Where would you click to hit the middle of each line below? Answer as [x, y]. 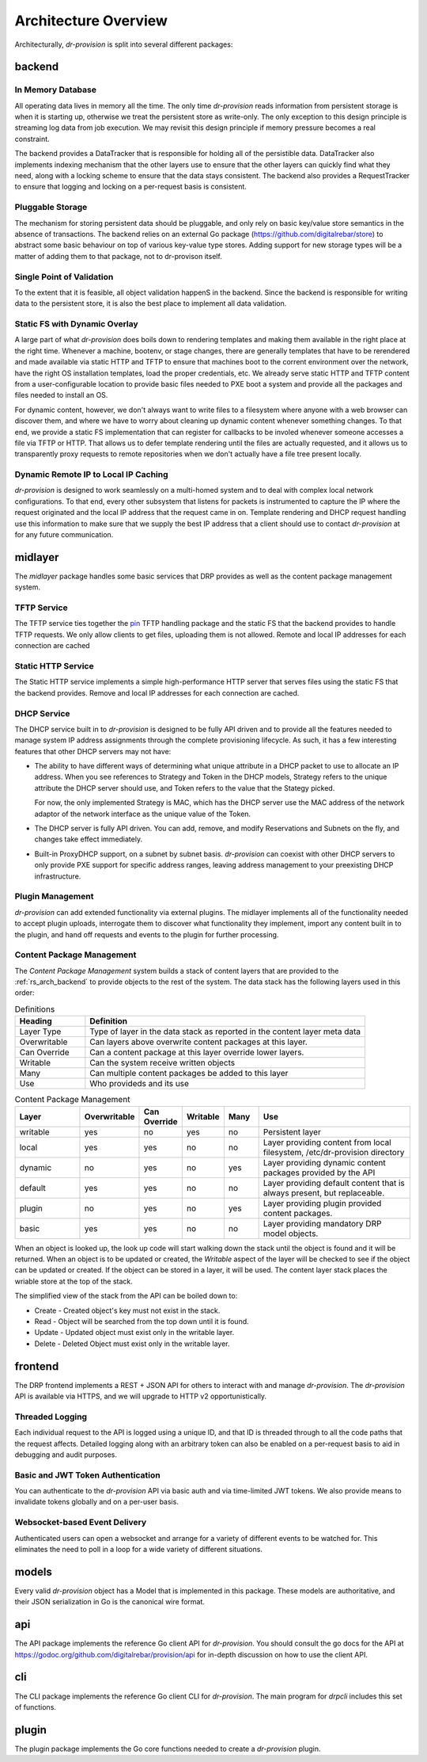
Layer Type [40, 1032]
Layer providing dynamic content [325, 1162]
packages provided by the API [319, 1173]
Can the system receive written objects [162, 1063]
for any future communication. [64, 535]
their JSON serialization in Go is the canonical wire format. [110, 1602]
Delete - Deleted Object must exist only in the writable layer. [132, 1344]
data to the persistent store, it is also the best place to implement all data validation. [151, 303]
